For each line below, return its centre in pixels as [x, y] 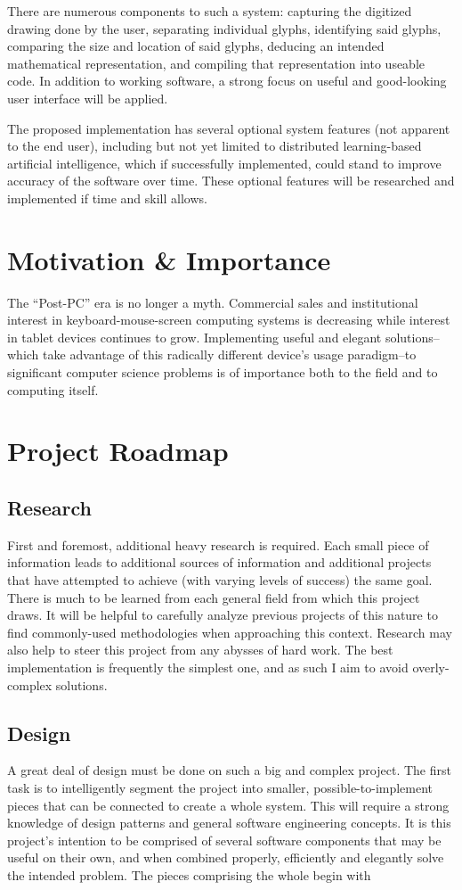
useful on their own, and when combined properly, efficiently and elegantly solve [226, 857]
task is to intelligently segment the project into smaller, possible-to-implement [220, 787]
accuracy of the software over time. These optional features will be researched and [231, 181]
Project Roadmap [118, 451]
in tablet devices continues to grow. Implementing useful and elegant [195, 337]
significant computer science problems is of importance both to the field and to [223, 372]
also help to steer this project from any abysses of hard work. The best [200, 650]
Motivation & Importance [169, 259]
